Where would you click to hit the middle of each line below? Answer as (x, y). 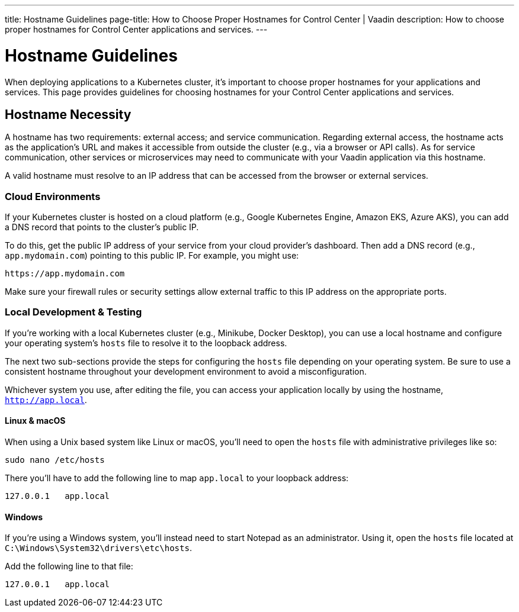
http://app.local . (46, 400)
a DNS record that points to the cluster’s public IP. (102, 227)
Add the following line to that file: (69, 566)
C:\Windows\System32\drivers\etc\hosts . (98, 548)
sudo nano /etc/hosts (55, 460)
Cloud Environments (53, 196)
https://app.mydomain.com (65, 274)
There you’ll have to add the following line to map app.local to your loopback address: (177, 478)
